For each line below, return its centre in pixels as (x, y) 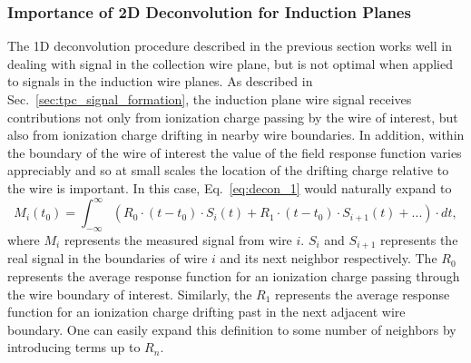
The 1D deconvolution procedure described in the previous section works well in (230, 46)
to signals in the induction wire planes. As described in (160, 81)
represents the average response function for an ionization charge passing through (234, 275)
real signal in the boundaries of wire (108, 258)
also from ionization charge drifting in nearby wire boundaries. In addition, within (236, 135)
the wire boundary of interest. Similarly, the (130, 294)
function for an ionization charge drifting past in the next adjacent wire (206, 312)
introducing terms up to (74, 347)
